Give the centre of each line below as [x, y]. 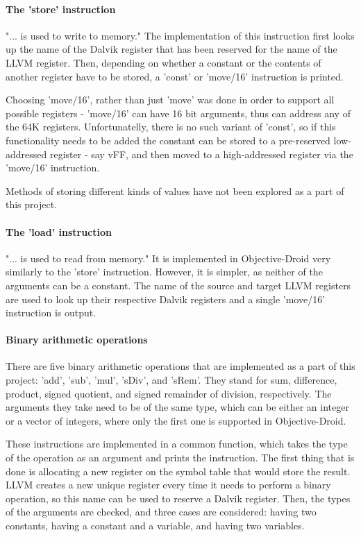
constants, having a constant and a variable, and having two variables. [155, 526]
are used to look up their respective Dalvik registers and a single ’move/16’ [166, 299]
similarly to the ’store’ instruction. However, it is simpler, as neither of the [164, 272]
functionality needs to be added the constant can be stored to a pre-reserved [168, 140]
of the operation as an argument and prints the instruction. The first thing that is [180, 458]
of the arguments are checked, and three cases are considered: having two [161, 512]
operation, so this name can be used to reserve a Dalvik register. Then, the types [178, 498]
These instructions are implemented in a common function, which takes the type [177, 444]
